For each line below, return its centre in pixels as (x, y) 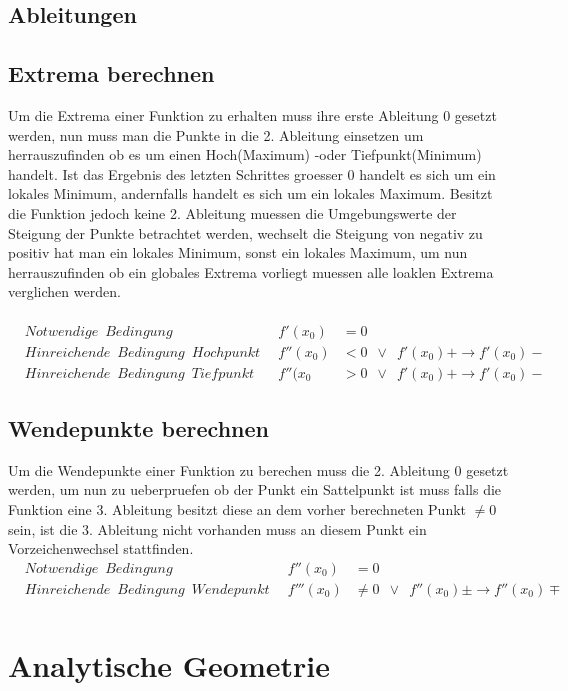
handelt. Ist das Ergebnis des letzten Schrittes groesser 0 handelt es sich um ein (252, 173)
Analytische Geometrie (169, 665)
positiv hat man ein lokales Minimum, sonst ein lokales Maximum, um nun (238, 252)
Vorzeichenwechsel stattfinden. (101, 548)
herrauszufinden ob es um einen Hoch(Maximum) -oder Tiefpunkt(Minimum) (245, 154)
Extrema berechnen (111, 73)
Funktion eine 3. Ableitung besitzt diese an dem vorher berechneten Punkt (237, 509)
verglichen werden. (64, 291)
